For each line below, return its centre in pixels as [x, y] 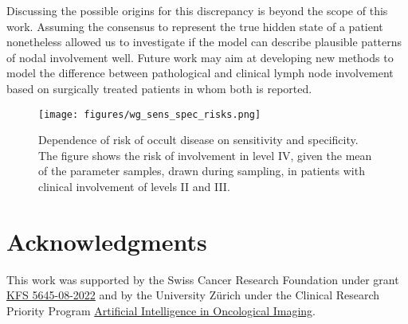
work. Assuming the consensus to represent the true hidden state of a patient [195, 26]
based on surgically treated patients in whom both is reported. [159, 88]
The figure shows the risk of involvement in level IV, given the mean [205, 155]
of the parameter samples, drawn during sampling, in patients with [202, 171]
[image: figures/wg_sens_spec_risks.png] [150, 114]
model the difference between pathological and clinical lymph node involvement [200, 73]
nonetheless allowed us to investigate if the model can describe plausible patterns [204, 42]
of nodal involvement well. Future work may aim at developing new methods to [200, 57]
